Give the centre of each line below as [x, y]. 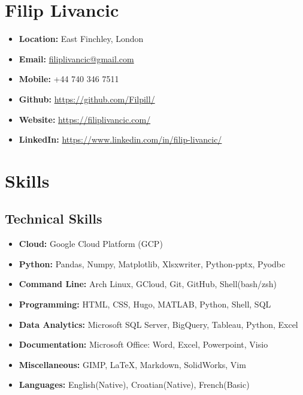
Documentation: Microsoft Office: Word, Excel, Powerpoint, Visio [143, 344]
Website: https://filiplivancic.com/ [85, 119]
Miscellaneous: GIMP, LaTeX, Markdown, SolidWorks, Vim [132, 364]
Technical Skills [54, 218]
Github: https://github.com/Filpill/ [87, 99]
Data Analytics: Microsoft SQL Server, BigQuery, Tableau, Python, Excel [158, 324]
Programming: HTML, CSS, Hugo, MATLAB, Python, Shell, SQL [145, 304]
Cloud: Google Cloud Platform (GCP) [91, 244]
